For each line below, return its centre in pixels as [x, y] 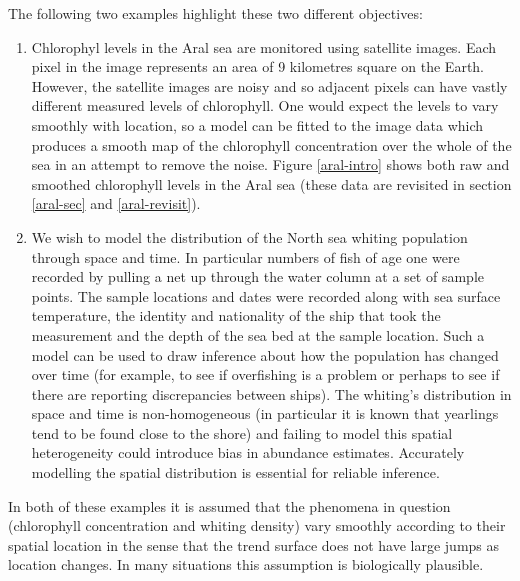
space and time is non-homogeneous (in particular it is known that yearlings [265, 413]
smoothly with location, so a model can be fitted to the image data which [257, 124]
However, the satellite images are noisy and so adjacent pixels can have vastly [269, 85]
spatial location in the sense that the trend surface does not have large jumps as [254, 544]
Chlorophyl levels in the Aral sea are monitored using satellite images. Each [264, 46]
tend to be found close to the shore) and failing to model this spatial [242, 432]
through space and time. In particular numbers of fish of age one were [245, 256]
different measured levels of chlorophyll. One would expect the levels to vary [265, 105]
